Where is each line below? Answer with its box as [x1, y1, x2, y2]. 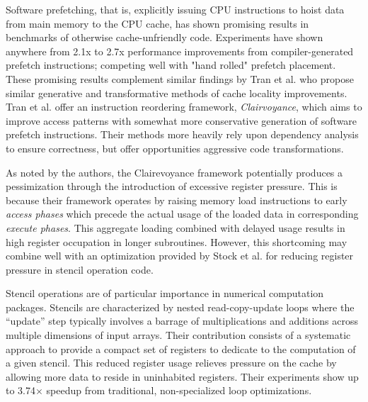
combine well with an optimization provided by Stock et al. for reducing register [6, 248, 354, 263]
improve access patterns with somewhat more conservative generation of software [6, 113, 357, 128]
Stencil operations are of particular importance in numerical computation [6, 286, 324, 301]
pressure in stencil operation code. [6, 262, 154, 277]
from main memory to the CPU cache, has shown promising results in [6, 16, 309, 30]
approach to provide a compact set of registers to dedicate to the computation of [6, 341, 356, 356]
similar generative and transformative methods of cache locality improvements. [6, 85, 347, 100]
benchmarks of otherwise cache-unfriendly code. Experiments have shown [6, 30, 323, 45]
